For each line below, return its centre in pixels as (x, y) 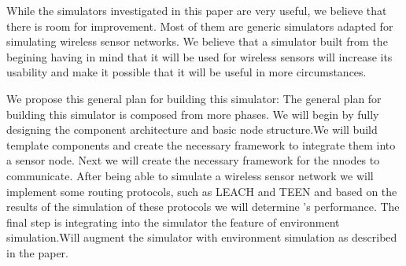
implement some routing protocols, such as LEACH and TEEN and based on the (202, 191)
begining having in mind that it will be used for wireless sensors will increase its (199, 56)
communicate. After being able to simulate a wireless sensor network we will (190, 175)
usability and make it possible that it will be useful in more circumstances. (186, 72)
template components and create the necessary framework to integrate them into (201, 144)
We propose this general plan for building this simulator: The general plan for (194, 98)
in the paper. (38, 252)
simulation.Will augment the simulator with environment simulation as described (202, 237)
